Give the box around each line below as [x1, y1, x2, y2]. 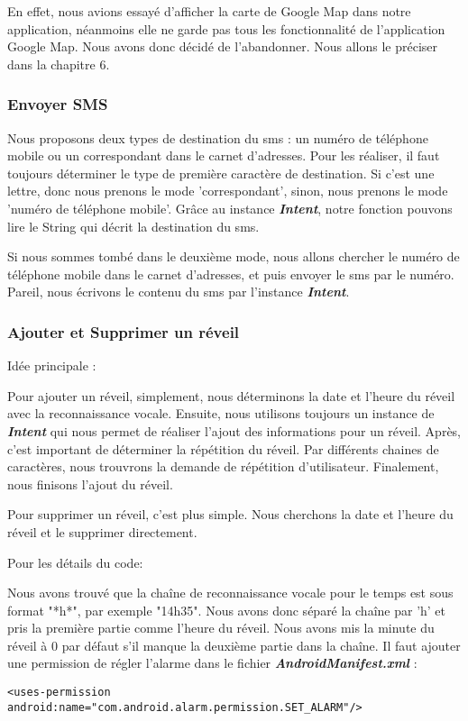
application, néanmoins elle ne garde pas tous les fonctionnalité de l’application [7, 19, 445, 38]
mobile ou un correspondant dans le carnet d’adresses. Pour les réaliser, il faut [7, 146, 440, 165]
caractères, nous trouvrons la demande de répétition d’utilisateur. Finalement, [7, 457, 439, 476]
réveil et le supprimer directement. [7, 522, 197, 541]
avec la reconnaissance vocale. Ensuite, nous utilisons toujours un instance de [7, 404, 435, 423]
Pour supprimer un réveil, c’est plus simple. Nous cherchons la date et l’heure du [7, 505, 454, 524]
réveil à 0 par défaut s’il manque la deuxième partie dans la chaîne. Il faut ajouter [7, 635, 461, 654]
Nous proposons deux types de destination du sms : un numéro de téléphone [7, 128, 428, 147]
